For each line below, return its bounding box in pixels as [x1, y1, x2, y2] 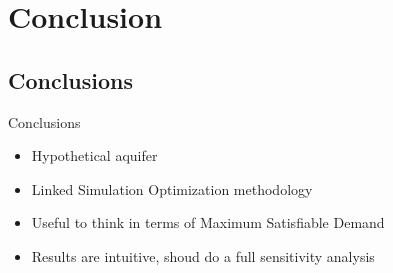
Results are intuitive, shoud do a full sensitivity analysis [31, 245, 375, 266]
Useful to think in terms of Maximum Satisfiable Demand [31, 212, 385, 233]
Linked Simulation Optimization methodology [31, 178, 313, 199]
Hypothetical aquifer [31, 145, 158, 166]
